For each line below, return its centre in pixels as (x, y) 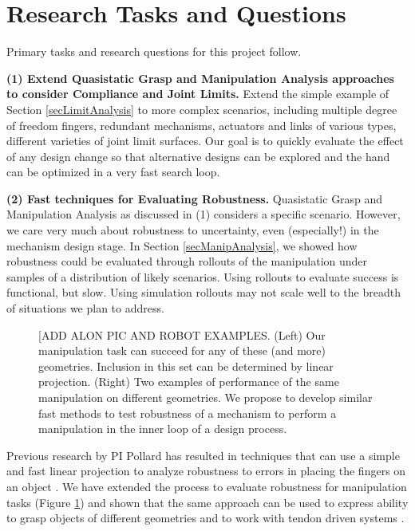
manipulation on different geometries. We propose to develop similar (206, 397)
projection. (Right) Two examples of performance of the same (189, 382)
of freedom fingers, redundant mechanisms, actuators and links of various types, (202, 125)
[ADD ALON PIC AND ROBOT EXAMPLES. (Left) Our (182, 334)
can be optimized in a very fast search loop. (113, 172)
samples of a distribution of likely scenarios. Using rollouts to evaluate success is (203, 276)
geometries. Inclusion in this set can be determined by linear (186, 366)
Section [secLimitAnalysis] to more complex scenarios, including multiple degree (202, 109)
